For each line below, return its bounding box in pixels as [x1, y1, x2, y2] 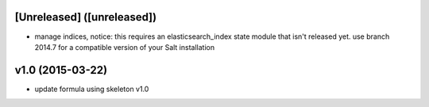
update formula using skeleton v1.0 [34, 84, 149, 94]
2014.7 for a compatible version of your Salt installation [34, 42, 214, 52]
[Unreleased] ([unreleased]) [14, 10, 157, 24]
